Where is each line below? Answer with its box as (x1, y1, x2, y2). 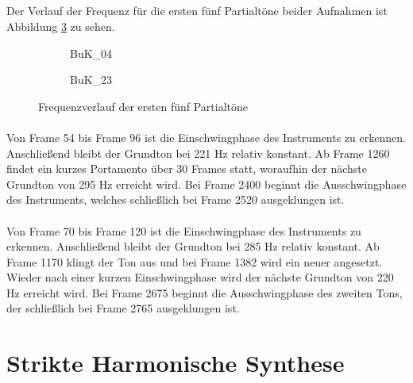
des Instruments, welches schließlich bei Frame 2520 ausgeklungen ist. (6, 191, 345, 208)
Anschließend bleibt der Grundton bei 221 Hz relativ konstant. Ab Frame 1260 (6, 144, 390, 161)
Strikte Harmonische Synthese (6, 347, 345, 379)
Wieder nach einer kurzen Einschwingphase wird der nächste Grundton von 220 (6, 269, 394, 285)
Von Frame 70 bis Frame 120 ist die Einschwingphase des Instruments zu (6, 222, 361, 239)
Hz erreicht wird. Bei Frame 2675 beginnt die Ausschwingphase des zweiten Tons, (6, 284, 403, 301)
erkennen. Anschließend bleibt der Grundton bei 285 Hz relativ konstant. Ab (6, 238, 380, 255)
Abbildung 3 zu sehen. (6, 17, 115, 34)
